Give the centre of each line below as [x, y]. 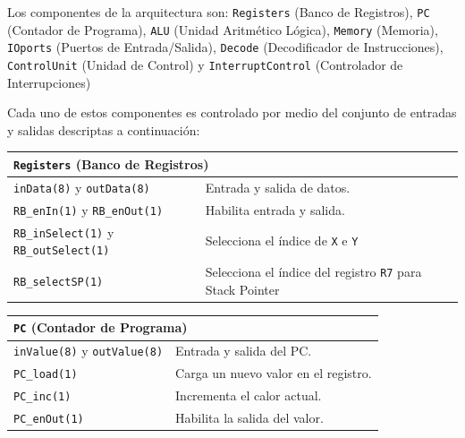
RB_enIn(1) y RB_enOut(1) [89, 209]
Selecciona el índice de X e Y [282, 240]
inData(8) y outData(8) [82, 187]
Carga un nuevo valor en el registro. [274, 373]
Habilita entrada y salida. [275, 209]
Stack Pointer [242, 289]
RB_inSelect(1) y [64, 232]
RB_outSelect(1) [62, 251]
